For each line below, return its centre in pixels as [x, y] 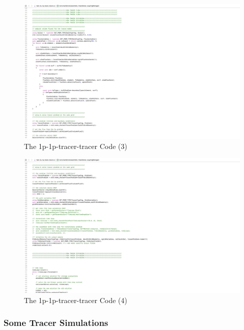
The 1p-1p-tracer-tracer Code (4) [76, 300]
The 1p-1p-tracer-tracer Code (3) [76, 146]
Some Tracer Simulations [56, 323]
